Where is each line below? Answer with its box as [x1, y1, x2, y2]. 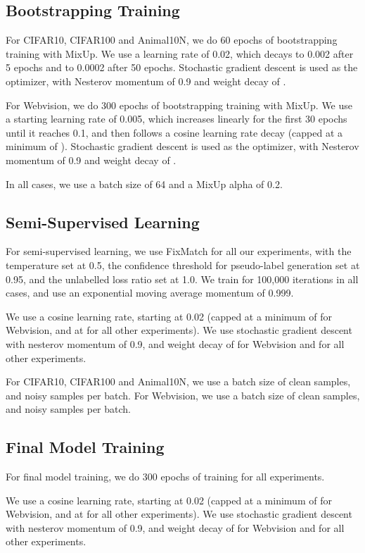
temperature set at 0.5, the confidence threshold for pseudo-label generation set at [6, 257, 360, 272]
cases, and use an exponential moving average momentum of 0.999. [6, 285, 294, 300]
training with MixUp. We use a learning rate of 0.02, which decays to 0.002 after [6, 46, 354, 61]
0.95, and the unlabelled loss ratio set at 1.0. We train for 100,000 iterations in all [6, 271, 359, 286]
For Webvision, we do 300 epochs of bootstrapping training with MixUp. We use [6, 97, 353, 112]
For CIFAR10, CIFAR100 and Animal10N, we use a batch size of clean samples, [6, 374, 351, 389]
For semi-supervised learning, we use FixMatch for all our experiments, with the [6, 244, 352, 259]
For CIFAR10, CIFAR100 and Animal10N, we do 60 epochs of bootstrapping [6, 32, 338, 47]
